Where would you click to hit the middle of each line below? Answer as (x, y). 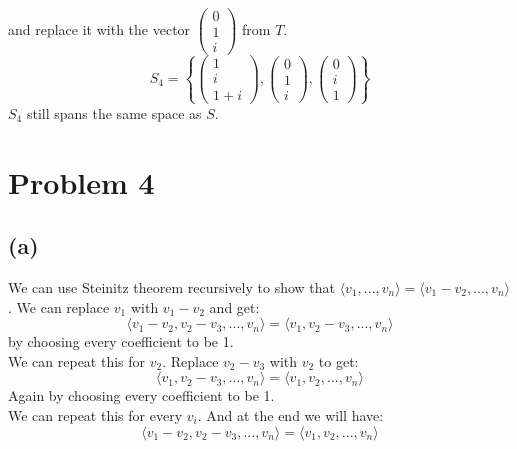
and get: (234, 306)
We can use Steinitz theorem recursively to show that (171, 286)
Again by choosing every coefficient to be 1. (141, 395)
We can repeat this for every (95, 414)
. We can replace (59, 306)
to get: (338, 360)
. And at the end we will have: (290, 414)
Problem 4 (81, 181)
